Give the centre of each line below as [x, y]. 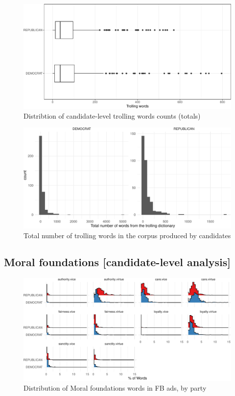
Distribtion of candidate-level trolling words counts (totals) [112, 115]
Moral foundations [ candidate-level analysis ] [117, 262]
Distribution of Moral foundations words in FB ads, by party [115, 387]
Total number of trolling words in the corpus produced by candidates [127, 235]
